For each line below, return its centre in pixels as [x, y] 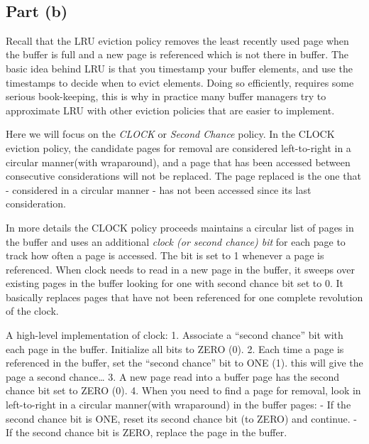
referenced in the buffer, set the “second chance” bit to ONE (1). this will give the [184, 363]
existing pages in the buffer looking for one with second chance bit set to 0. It [175, 283]
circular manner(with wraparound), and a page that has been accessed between [178, 162]
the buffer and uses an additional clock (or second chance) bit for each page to [176, 241]
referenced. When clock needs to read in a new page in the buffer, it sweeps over [180, 269]
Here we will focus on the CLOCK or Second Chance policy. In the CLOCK [170, 134]
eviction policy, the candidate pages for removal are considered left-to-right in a [178, 147]
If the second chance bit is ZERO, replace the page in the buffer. [147, 432]
